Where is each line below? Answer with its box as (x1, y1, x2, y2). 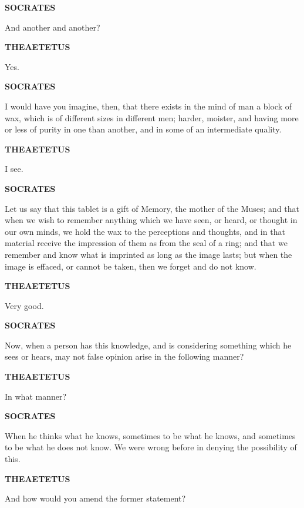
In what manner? (5, 390, 67, 402)
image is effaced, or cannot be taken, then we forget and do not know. (5, 260, 256, 272)
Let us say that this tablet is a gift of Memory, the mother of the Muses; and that (5, 202, 299, 214)
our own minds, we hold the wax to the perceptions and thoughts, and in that (5, 225, 285, 237)
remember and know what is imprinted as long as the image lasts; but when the (5, 248, 292, 260)
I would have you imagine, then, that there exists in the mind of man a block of (5, 99, 292, 112)
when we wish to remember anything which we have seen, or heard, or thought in (5, 214, 298, 226)
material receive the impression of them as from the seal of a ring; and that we (5, 237, 288, 249)
